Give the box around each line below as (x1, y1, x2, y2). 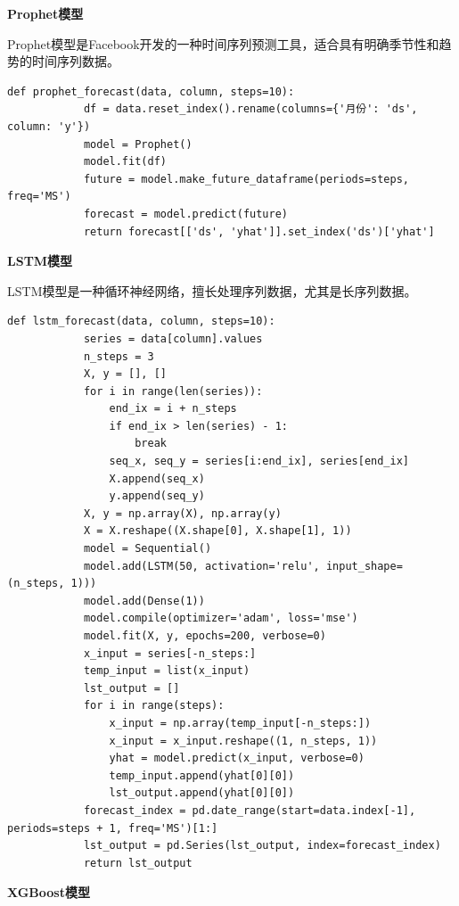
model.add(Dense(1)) (83, 594, 205, 607)
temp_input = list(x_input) (83, 664, 250, 678)
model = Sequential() (83, 542, 212, 556)
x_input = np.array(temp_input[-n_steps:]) (109, 716, 372, 729)
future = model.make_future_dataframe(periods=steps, (83, 172, 410, 185)
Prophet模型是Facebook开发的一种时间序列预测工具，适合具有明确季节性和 (7, 34, 439, 53)
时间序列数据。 (31, 52, 119, 70)
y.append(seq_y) (109, 490, 205, 503)
